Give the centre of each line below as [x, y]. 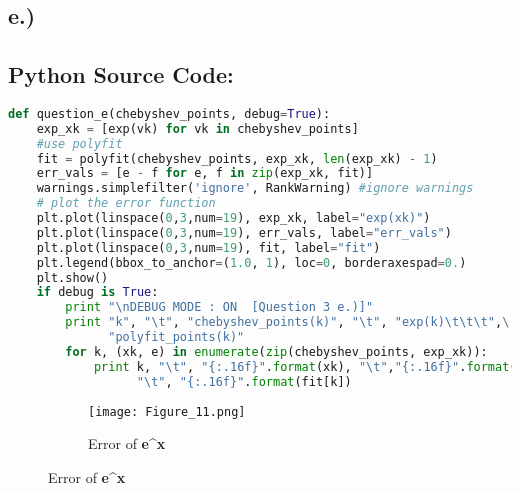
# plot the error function [126, 203]
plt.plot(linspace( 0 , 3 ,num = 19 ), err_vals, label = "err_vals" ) [244, 232]
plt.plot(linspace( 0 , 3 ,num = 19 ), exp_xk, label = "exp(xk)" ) [233, 218]
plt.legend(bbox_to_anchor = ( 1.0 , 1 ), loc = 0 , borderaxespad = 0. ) [251, 262]
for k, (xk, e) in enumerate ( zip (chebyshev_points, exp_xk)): [276, 351]
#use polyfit [79, 143]
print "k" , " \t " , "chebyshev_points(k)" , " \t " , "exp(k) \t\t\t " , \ [287, 322]
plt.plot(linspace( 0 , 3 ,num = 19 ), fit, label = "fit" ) [208, 247]
